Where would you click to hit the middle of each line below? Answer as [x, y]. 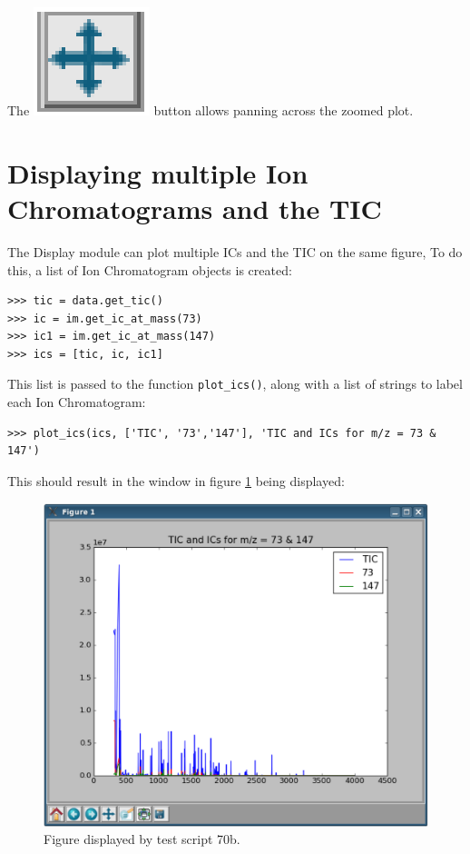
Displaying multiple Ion [158, 172]
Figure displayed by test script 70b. [142, 839]
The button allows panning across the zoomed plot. [211, 110]
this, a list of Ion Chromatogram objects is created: [150, 269]
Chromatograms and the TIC [195, 208]
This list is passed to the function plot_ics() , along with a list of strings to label [235, 384]
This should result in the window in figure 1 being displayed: [176, 480]
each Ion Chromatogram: [77, 402]
